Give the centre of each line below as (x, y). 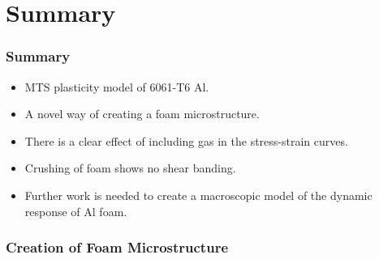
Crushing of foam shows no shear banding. (130, 168)
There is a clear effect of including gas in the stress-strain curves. (186, 140)
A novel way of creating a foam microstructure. (142, 114)
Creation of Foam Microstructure (117, 247)
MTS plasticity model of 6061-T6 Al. (117, 86)
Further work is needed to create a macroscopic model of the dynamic (198, 195)
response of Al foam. (76, 211)
